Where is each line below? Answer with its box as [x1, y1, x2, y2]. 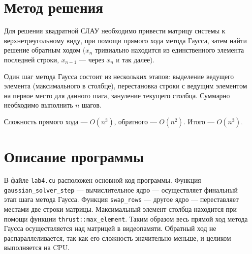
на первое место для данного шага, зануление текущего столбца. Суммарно [4, 90, 230, 100]
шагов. [82, 100, 101, 110]
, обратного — [114, 116, 157, 126]
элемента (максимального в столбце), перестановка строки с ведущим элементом [4, 81, 247, 91]
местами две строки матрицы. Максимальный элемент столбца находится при [4, 203, 237, 214]
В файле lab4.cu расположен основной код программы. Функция [4, 175, 201, 185]
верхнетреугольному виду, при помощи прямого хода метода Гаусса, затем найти [4, 35, 247, 45]
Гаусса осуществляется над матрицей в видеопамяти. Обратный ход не [4, 223, 216, 233]
